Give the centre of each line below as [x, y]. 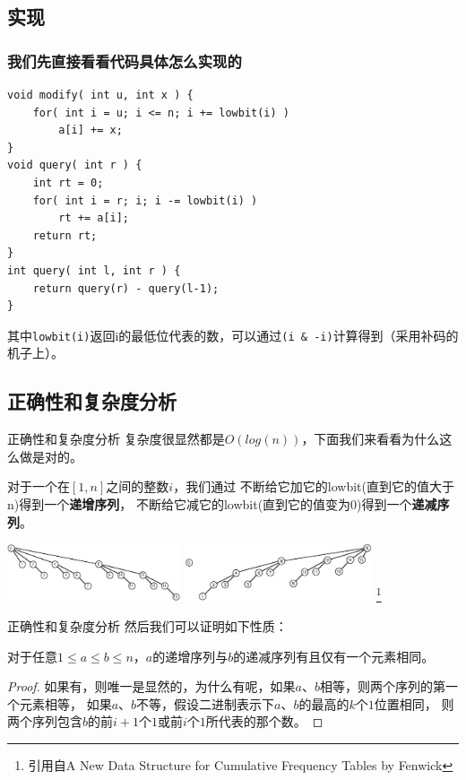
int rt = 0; [68, 182]
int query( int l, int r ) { [94, 270]
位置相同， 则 [414, 703]
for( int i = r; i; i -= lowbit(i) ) [145, 200]
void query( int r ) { [75, 165]
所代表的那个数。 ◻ [264, 721]
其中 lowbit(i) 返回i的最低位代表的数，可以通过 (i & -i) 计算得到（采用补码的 [233, 335]
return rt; [65, 235]
